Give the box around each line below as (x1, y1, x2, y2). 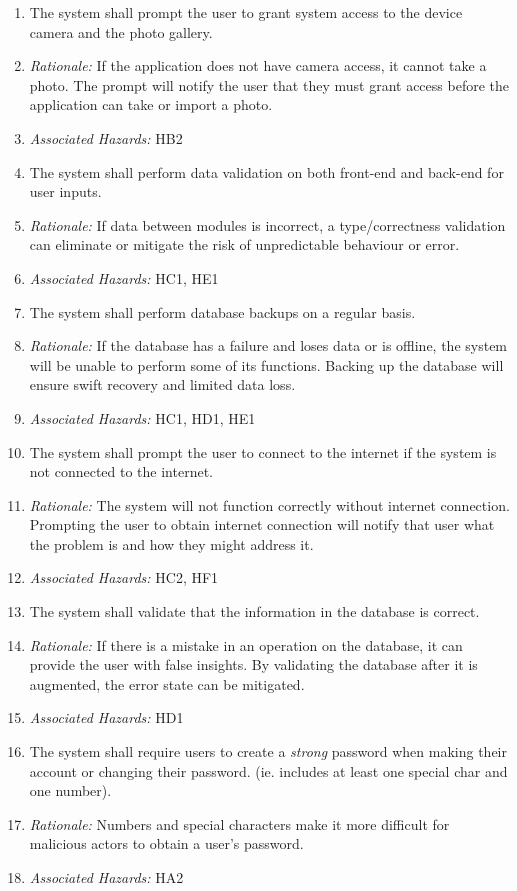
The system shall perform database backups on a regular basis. (29, 301, 416, 322)
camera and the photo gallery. (29, 21, 213, 42)
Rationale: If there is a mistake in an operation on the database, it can (29, 634, 463, 655)
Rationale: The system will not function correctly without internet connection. (29, 494, 510, 515)
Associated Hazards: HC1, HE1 (29, 267, 219, 288)
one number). (29, 780, 112, 801)
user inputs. (29, 181, 102, 202)
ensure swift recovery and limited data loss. (29, 374, 296, 395)
